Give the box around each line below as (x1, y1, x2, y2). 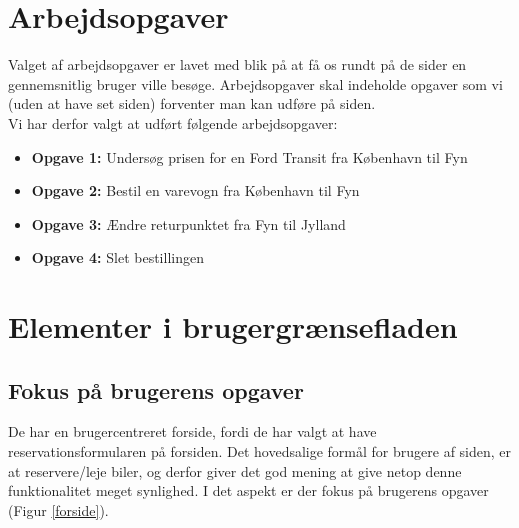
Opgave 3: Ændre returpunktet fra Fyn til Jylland (31, 213, 346, 234)
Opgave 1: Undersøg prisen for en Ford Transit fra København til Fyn (31, 146, 468, 167)
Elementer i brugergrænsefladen (8, 306, 458, 347)
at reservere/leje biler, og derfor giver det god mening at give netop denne (8, 460, 462, 481)
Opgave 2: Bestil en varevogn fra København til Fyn (31, 180, 360, 201)
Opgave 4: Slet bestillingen (31, 247, 204, 268)
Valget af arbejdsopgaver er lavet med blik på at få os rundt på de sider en (8, 54, 467, 75)
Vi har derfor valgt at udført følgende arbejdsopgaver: (8, 112, 338, 133)
